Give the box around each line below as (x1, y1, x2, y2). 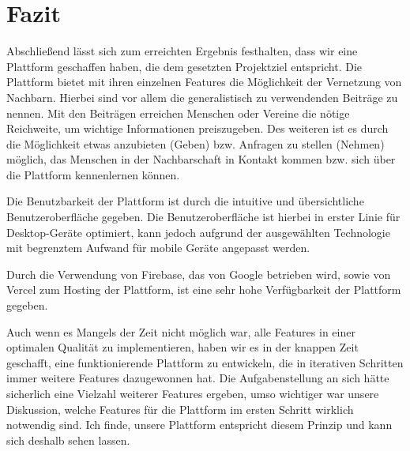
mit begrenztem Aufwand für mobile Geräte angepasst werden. (6, 239, 310, 256)
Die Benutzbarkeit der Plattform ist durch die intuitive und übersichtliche (6, 193, 364, 209)
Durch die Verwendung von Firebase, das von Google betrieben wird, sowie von (6, 265, 391, 282)
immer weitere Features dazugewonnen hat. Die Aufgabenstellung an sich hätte (6, 370, 389, 386)
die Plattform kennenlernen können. (6, 166, 180, 182)
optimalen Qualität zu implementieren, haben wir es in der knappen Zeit (6, 339, 359, 355)
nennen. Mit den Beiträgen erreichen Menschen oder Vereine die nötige (6, 104, 350, 121)
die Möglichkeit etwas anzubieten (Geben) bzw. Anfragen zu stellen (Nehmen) (6, 135, 385, 152)
